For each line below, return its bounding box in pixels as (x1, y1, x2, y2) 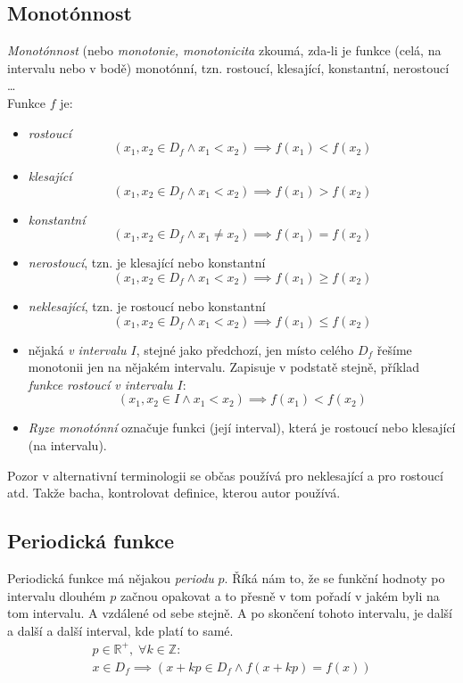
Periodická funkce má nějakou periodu (7, 568, 214, 587)
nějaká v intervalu (28, 340, 127, 358)
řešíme (376, 340, 412, 358)
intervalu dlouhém (7, 586, 106, 605)
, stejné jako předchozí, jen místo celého (136, 340, 354, 358)
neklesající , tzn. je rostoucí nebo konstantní (28, 296, 266, 315)
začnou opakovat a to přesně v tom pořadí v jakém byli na (120, 586, 440, 605)
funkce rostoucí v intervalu (28, 374, 173, 393)
